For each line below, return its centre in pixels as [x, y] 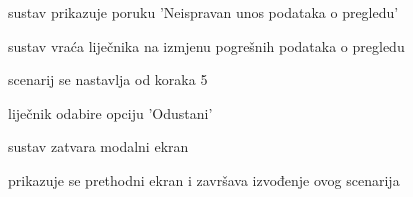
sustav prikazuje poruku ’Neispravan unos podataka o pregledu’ [203, 12]
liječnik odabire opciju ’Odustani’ [110, 112]
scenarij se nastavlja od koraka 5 [108, 79]
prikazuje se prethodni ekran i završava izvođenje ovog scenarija [204, 179]
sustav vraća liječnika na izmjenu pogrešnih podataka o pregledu [206, 45]
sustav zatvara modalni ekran [98, 146]
